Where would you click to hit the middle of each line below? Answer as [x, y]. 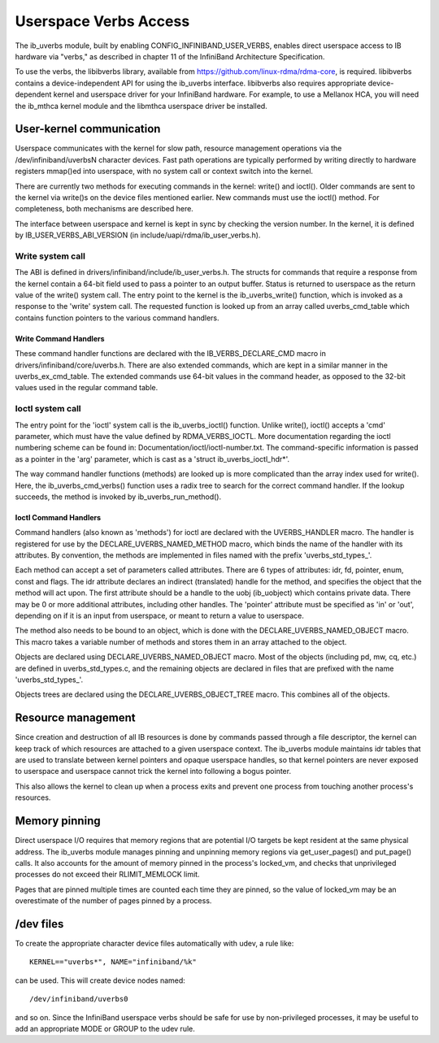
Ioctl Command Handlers [58, 517]
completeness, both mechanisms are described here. [104, 209]
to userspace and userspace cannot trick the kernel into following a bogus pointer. [153, 771]
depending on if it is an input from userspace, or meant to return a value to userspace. [159, 616]
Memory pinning [58, 821]
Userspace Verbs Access [102, 21]
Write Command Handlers [60, 338]
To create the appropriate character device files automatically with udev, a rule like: [154, 943]
